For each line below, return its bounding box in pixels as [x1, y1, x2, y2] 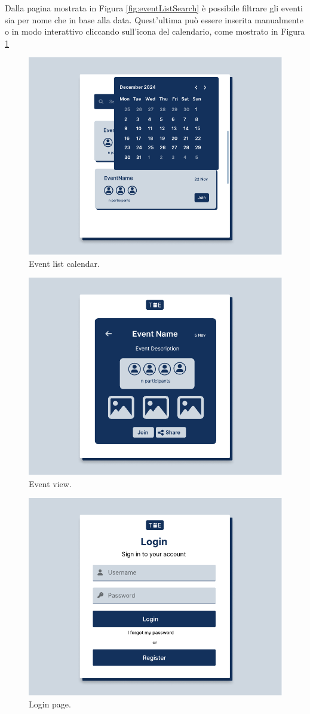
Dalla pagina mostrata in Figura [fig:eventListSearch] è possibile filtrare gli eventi [5, 2, 303, 14]
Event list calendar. [29, 257, 100, 269]
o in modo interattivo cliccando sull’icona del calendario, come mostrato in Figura [5, 25, 305, 38]
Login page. [29, 697, 71, 710]
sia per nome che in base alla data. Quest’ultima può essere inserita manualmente [5, 13, 303, 26]
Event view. [29, 477, 72, 490]
